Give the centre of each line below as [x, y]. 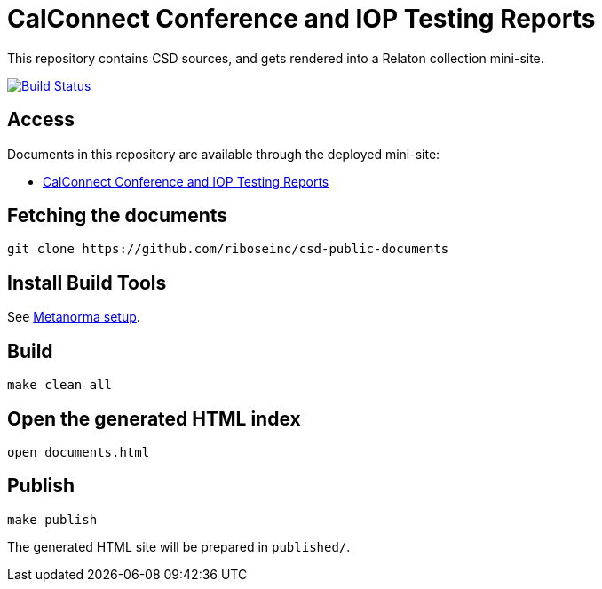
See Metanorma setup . [74, 317]
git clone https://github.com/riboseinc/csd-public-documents [228, 249]
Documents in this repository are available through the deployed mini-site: [224, 154]
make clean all [60, 385]
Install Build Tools [87, 283]
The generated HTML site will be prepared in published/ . [179, 546]
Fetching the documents [118, 216]
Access [41, 120]
